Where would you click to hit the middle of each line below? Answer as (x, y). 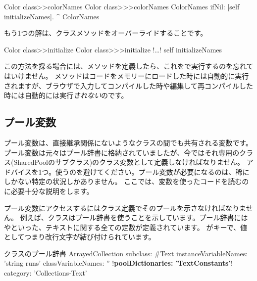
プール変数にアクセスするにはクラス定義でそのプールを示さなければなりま (125, 208)
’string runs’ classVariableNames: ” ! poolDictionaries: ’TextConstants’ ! (118, 263)
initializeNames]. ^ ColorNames (52, 16)
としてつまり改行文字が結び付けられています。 (80, 237)
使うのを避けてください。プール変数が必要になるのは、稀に (153, 171)
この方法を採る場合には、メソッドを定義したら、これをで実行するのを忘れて (129, 66)
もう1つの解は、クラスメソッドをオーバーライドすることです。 (106, 33)
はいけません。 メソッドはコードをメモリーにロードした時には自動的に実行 (127, 75)
